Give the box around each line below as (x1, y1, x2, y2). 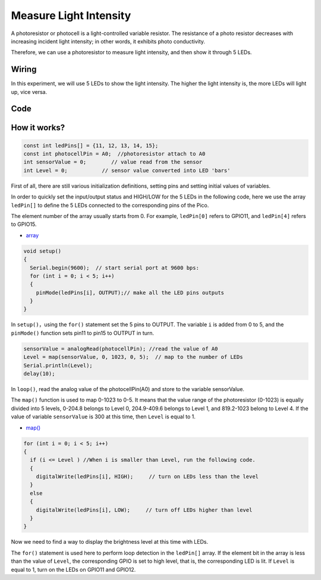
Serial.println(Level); (23, 362, 93, 368)
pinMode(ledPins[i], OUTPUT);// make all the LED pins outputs (36, 289, 225, 296)
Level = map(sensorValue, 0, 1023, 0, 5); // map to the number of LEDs (23, 354, 243, 361)
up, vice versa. (11, 88, 48, 95)
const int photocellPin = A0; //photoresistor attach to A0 (23, 150, 206, 157)
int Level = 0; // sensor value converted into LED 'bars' (23, 167, 231, 174)
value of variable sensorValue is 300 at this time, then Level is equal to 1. (11, 413, 196, 420)
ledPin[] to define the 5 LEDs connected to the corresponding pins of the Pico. (11, 201, 209, 209)
